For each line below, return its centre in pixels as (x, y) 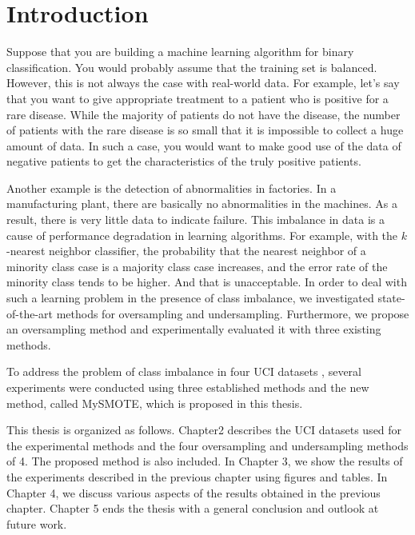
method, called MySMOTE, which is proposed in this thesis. (155, 403)
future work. (37, 523)
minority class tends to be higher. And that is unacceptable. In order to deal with (207, 282)
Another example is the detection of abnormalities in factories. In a (172, 188)
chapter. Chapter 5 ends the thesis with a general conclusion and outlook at (193, 508)
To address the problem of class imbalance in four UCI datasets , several (184, 371)
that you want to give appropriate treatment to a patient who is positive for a (198, 98)
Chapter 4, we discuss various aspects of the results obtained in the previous (194, 492)
